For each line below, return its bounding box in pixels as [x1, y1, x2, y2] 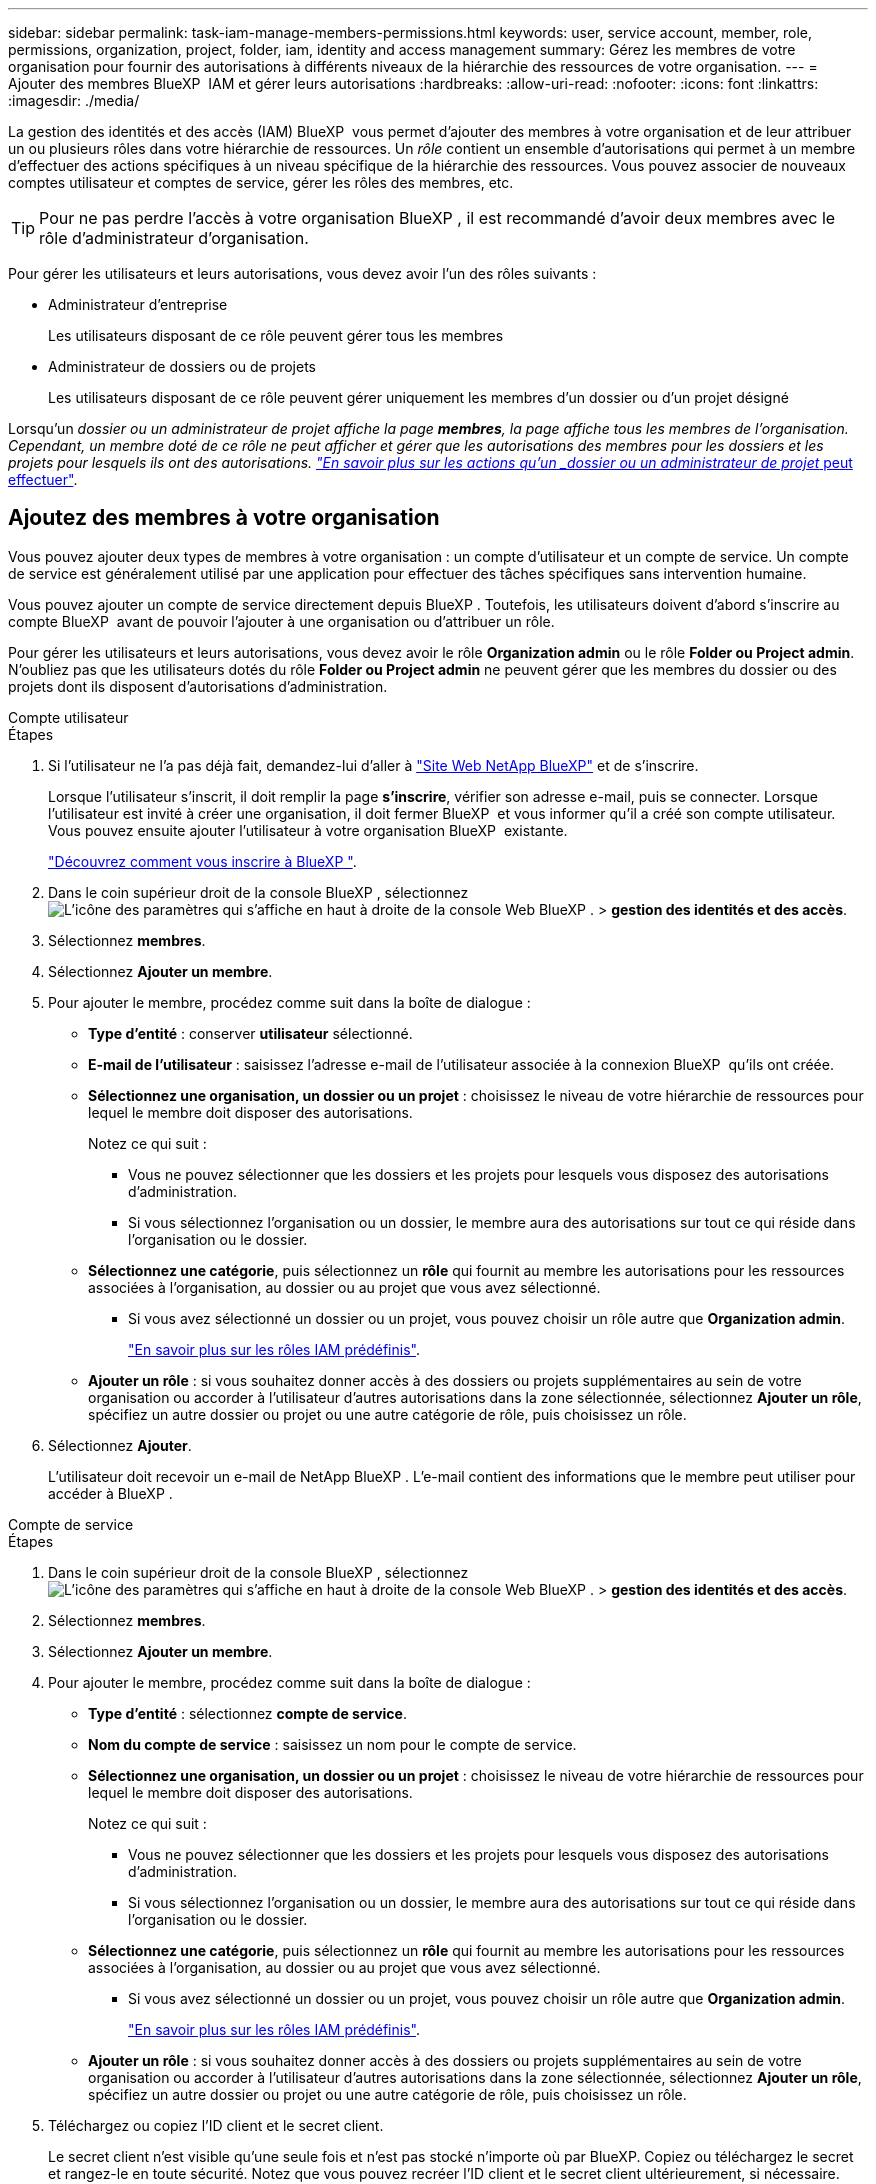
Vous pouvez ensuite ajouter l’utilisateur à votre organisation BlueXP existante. [48, 821, 568, 839]
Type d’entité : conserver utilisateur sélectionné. [88, 1024, 413, 1042]
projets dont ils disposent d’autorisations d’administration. [8, 677, 388, 695]
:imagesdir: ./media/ [8, 92, 140, 109]
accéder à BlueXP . [48, 1484, 173, 1502]
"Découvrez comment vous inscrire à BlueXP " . [48, 852, 357, 870]
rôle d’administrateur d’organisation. [39, 228, 309, 248]
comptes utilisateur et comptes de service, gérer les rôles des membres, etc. [8, 174, 514, 191]
